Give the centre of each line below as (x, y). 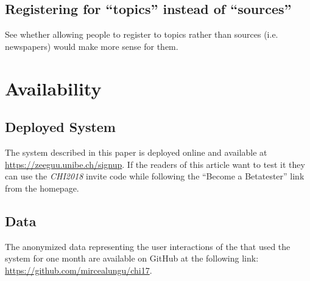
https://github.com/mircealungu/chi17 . (79, 270)
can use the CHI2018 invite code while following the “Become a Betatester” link (155, 176)
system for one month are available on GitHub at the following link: (132, 258)
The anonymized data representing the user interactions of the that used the (148, 246)
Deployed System (60, 127)
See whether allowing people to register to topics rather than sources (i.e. (142, 34)
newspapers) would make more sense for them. (92, 46)
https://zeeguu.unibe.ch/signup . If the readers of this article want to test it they (155, 164)
